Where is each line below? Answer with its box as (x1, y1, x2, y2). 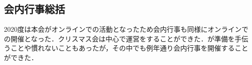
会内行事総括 (4, 1, 65, 16)
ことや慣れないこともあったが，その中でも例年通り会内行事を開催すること (10, 43, 249, 53)
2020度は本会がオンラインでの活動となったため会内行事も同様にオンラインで (4, 24, 249, 34)
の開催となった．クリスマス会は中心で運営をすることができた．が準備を (4, 33, 235, 43)
